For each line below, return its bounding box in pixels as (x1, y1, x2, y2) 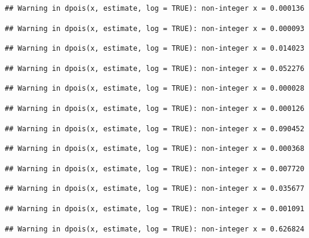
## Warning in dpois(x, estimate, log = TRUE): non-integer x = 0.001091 (5, 204, 305, 213)
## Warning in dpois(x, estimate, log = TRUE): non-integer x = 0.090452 (5, 124, 305, 133)
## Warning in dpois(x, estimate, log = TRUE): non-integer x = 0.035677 (5, 184, 305, 193)
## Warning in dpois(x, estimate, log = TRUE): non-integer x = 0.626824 (5, 224, 305, 233)
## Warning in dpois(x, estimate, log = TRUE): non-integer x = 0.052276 (5, 64, 305, 73)
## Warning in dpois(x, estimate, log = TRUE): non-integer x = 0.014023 (5, 44, 305, 53)
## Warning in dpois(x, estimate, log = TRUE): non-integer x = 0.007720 (5, 164, 305, 173)
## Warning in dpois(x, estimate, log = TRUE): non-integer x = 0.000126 (5, 104, 305, 113)
